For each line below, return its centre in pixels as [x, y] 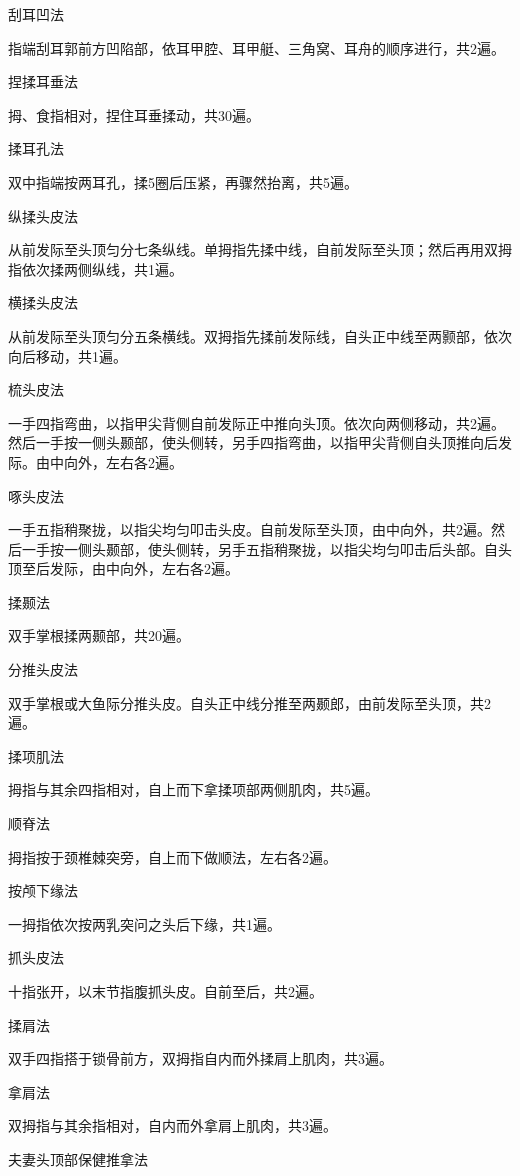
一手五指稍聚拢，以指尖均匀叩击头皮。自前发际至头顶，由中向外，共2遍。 [249, 529]
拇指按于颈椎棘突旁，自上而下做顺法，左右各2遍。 [172, 856]
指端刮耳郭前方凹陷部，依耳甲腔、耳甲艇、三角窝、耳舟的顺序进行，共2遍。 [256, 47]
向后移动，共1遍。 [67, 355]
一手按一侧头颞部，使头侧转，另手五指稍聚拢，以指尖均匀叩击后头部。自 [259, 548]
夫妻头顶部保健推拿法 [78, 1158]
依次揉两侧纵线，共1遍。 [102, 268]
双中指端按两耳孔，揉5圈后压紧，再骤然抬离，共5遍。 [183, 181]
